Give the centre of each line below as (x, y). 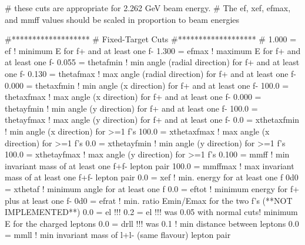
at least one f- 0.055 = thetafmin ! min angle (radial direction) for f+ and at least (152, 62)
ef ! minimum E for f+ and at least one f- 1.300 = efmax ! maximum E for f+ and (153, 50)
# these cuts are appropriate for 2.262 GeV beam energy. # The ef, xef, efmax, (148, 8)
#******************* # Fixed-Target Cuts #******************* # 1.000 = (151, 39)
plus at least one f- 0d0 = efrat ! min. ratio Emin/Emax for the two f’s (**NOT (149, 200)
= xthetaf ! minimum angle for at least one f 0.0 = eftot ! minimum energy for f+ (152, 188)
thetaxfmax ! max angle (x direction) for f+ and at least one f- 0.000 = (133, 97)
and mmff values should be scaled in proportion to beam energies (122, 19)
